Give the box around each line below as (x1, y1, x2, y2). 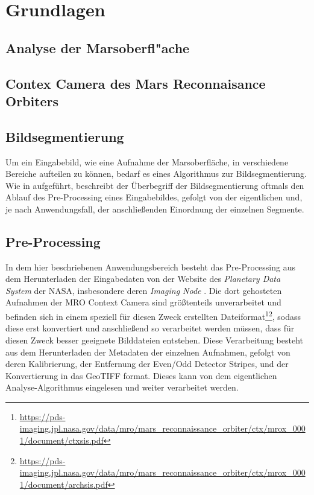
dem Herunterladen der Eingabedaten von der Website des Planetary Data (5, 272, 281, 285)
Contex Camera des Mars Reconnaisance (5, 74, 266, 92)
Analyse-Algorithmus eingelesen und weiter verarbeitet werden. (5, 381, 239, 394)
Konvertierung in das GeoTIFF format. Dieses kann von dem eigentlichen (5, 369, 277, 382)
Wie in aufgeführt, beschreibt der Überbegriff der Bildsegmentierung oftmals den (5, 179, 304, 191)
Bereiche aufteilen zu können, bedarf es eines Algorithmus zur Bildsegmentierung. (5, 167, 307, 180)
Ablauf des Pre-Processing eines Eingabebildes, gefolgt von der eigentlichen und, (5, 191, 303, 203)
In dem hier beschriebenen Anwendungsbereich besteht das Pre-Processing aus (5, 260, 295, 273)
